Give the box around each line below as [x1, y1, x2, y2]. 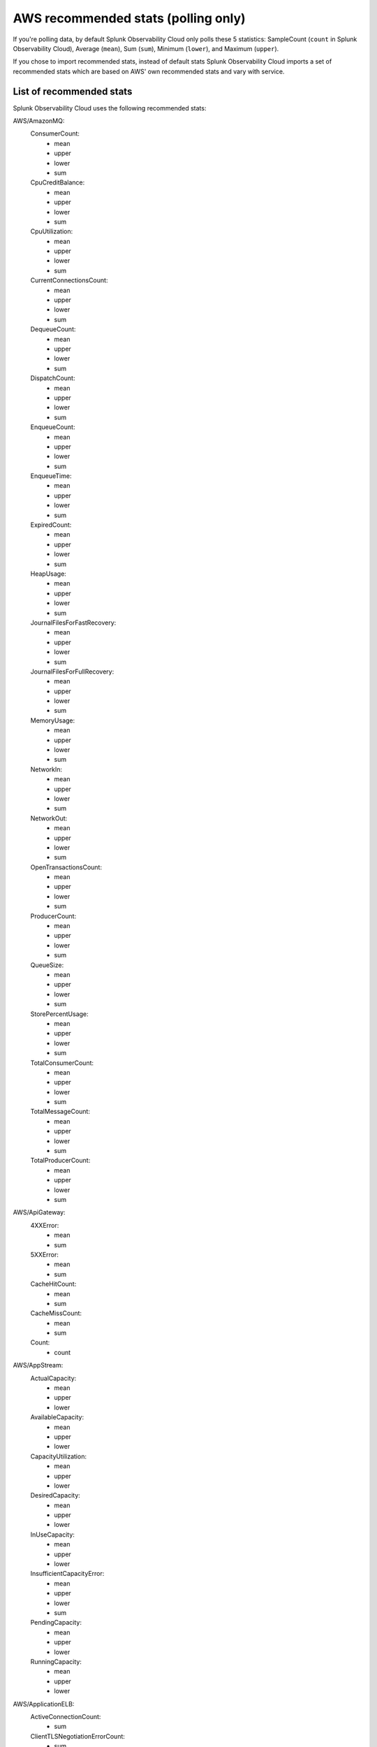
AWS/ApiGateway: [13, 1208, 66, 1217]
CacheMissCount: [30, 1309, 82, 1317]
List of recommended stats [13, 85, 133, 97]
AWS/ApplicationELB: [13, 1699, 75, 1708]
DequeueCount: [30, 325, 76, 333]
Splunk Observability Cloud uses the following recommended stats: [13, 103, 207, 112]
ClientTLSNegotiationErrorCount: [30, 1732, 126, 1740]
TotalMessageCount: [30, 1108, 91, 1116]
